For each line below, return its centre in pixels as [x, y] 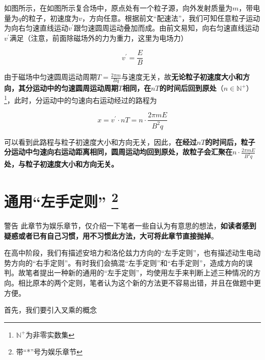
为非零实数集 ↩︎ [50, 334]
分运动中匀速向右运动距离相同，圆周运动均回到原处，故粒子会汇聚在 [118, 152]
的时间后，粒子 [230, 142]
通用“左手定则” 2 [61, 200]
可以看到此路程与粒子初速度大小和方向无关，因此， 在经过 [100, 142]
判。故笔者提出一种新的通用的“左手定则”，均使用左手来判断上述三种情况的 [129, 273]
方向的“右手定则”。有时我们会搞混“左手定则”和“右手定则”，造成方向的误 [132, 262]
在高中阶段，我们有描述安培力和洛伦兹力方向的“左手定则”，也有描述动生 [125, 253]
